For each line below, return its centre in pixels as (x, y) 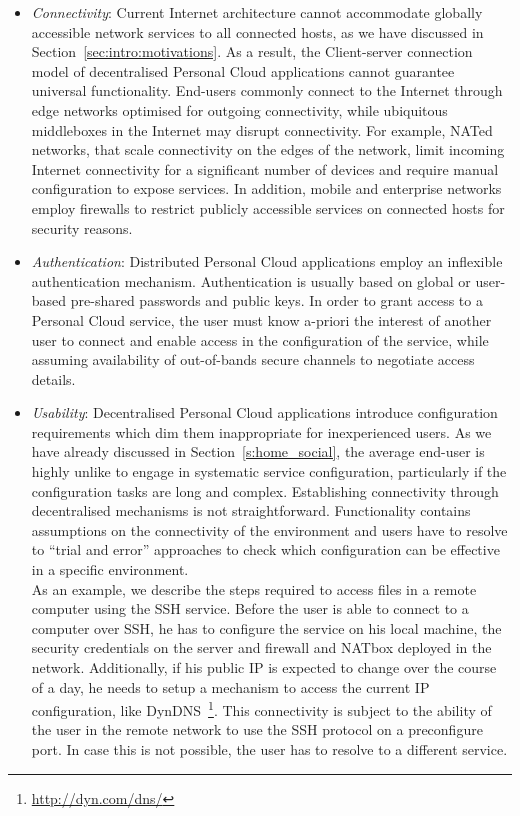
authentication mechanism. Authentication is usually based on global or (251, 280)
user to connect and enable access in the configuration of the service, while (260, 339)
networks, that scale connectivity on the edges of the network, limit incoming (268, 149)
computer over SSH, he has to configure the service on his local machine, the (266, 627)
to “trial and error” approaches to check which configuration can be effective (265, 549)
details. (53, 378)
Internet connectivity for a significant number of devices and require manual (265, 168)
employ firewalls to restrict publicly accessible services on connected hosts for (268, 207)
